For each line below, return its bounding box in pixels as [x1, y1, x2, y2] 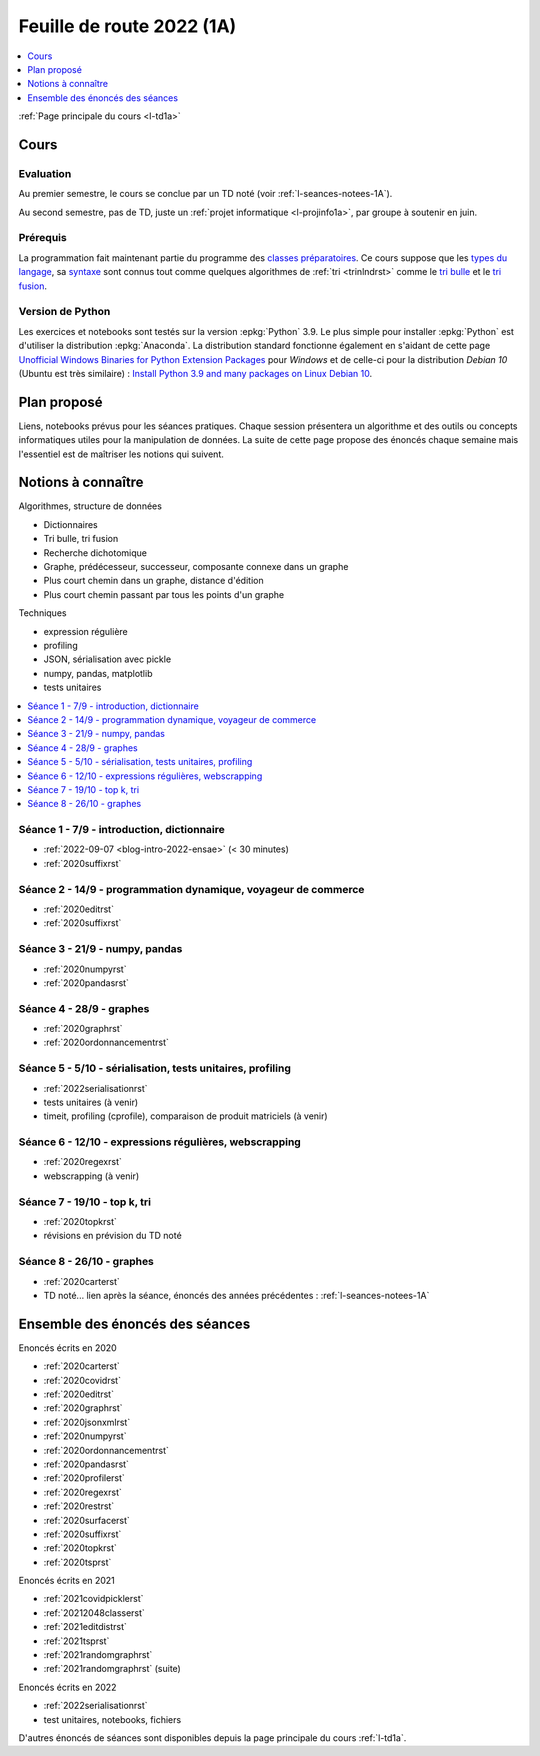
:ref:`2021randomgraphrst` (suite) [43, 1663, 182, 1675]
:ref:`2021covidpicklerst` [43, 1593, 144, 1605]
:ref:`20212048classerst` [43, 1606, 145, 1619]
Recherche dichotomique [43, 546, 147, 559]
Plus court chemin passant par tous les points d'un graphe [43, 588, 285, 600]
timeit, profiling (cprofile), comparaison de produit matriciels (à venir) [43, 1110, 329, 1122]
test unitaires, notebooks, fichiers [43, 1713, 182, 1725]
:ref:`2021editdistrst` [43, 1621, 127, 1633]
